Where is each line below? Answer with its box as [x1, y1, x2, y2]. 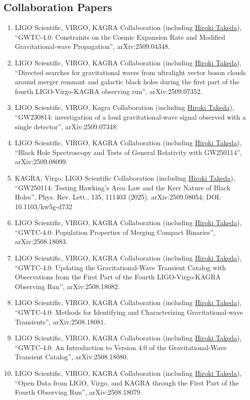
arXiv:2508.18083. [15, 236, 68, 246]
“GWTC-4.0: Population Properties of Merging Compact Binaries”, [15, 227, 216, 237]
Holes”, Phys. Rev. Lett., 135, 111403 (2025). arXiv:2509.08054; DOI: [15, 192, 221, 202]
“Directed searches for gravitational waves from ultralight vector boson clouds [15, 67, 246, 77]
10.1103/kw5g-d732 [15, 201, 72, 211]
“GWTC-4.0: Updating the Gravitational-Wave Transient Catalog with [15, 262, 226, 272]
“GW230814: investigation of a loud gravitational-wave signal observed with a [15, 111, 246, 122]
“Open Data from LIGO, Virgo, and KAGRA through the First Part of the [15, 377, 239, 387]
